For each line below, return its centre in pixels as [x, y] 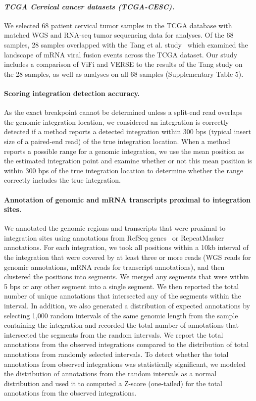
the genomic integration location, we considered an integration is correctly [117, 122]
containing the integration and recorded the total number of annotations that [121, 325]
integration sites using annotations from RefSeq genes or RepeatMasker [114, 237]
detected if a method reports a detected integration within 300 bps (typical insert [128, 131]
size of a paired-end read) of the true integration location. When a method [117, 141]
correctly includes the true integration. [62, 180]
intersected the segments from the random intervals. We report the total [114, 334]
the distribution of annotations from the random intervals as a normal [110, 374]
